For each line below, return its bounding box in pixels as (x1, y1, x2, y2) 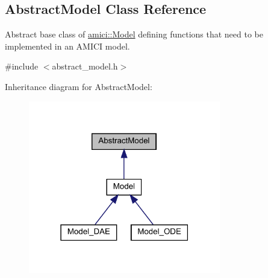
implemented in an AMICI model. (5, 39, 130, 52)
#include (5, 60, 39, 73)
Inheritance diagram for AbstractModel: (5, 80, 152, 92)
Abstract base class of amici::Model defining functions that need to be (5, 28, 263, 40)
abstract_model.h (52, 60, 118, 73)
